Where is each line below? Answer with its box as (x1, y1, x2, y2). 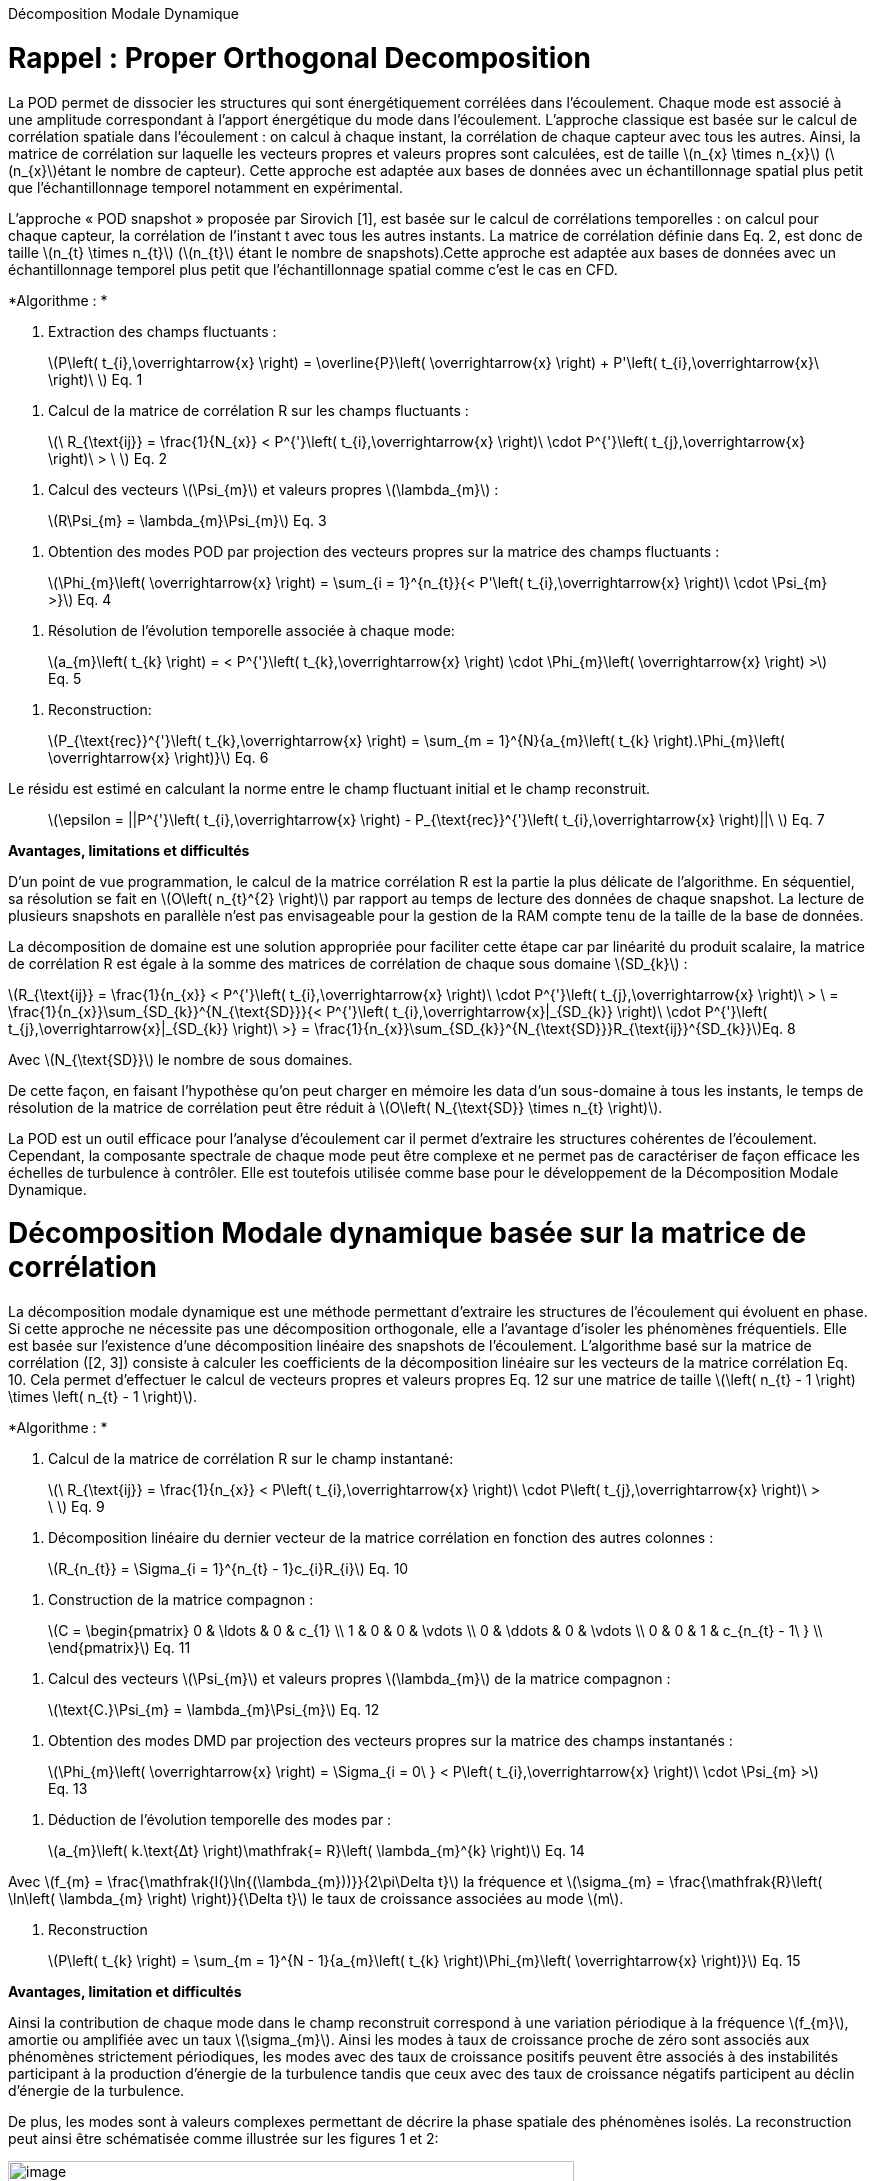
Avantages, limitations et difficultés (8, 841, 250, 859)
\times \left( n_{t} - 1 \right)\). (8, 1388, 198, 1405)
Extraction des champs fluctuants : (48, 322, 277, 340)
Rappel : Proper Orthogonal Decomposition (8, 40, 591, 75)
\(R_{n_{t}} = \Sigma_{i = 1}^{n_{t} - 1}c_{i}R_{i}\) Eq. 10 (48, 1560, 409, 1577)
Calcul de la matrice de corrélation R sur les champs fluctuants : (48, 401, 469, 419)
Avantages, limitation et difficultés (8, 1983, 242, 2000)
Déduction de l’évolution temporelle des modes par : (48, 1811, 392, 1828)
